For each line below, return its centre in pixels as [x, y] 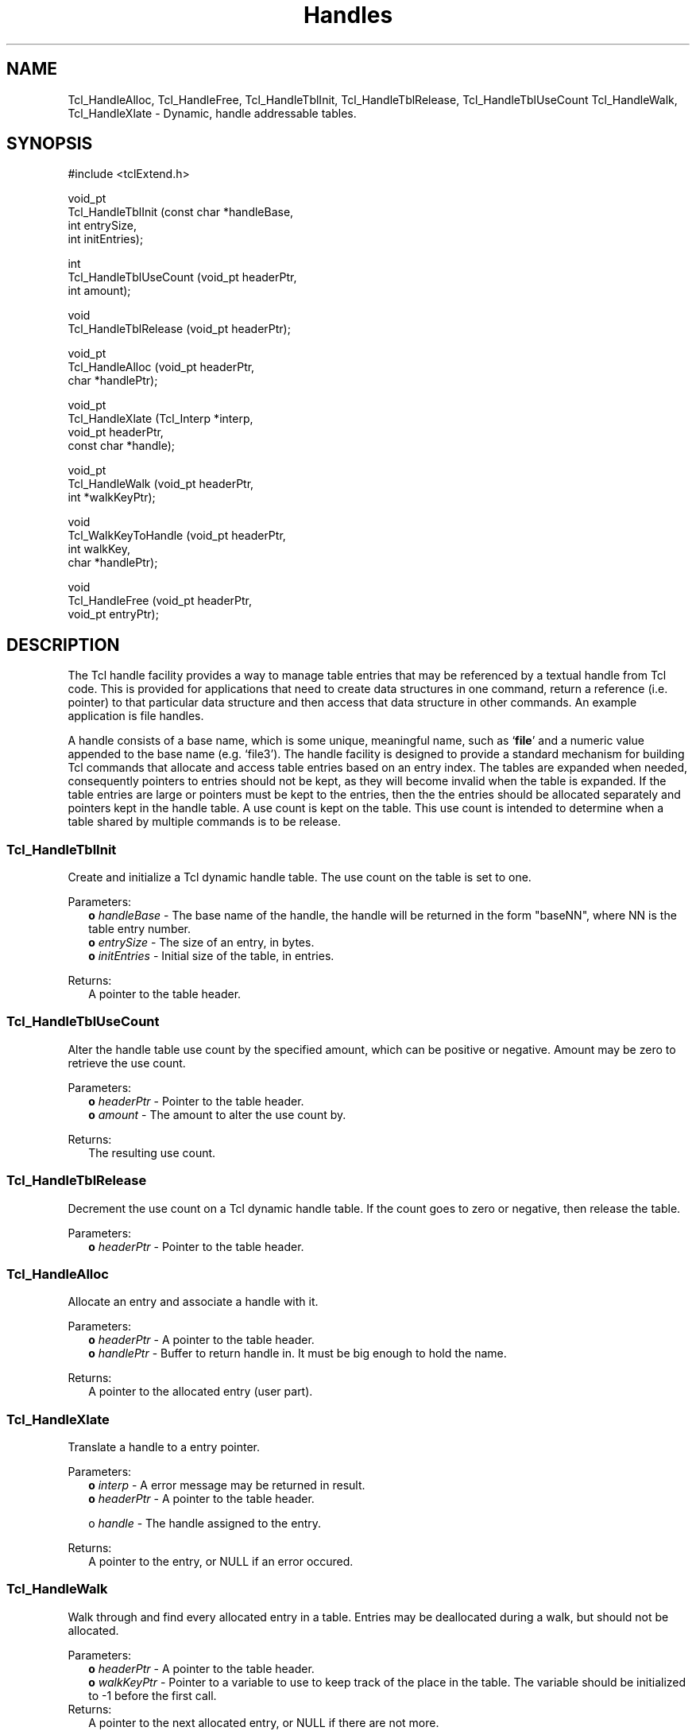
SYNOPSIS [50, 144]
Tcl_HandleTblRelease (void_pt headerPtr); [179, 329]
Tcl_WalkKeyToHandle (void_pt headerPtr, [177, 536]
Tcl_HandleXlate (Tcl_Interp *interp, [160, 419]
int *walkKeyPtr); [112, 498]
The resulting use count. [152, 1152]
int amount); [99, 291]
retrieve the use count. [127, 1063]
